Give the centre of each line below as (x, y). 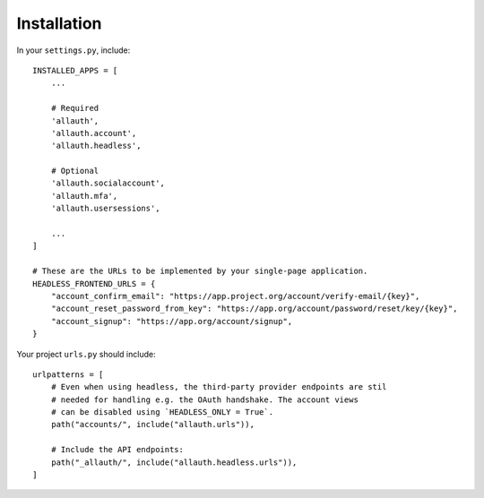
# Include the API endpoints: (117, 450)
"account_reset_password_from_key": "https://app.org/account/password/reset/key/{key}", (254, 309)
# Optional (75, 171)
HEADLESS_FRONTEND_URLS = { (94, 283)
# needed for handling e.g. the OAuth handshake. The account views (204, 399)
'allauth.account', (94, 133)
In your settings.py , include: (73, 50)
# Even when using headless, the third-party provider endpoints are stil (219, 387)
